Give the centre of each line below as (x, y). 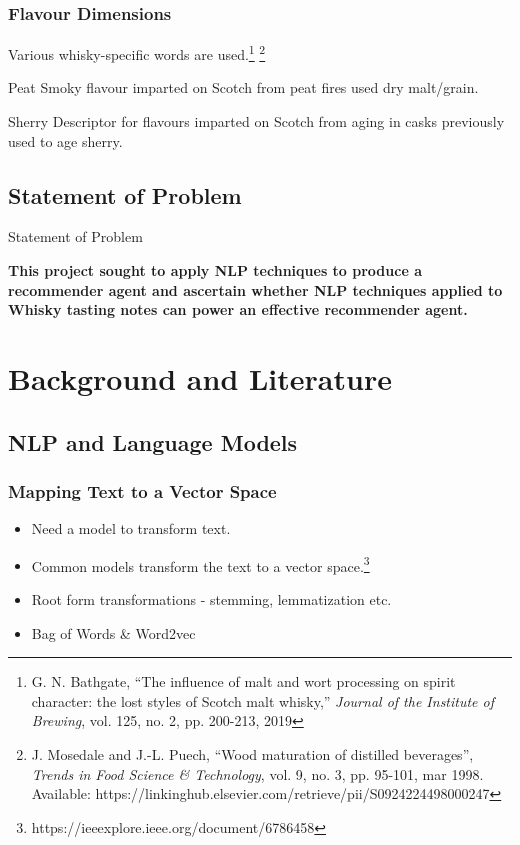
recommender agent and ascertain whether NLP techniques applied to (255, 289)
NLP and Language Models (153, 441)
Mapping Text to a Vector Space (142, 490)
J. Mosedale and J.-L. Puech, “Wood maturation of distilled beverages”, (252, 754)
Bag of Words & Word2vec (113, 632)
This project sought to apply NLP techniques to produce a (215, 270)
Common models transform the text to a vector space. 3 (200, 564)
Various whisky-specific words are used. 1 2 (137, 52)
